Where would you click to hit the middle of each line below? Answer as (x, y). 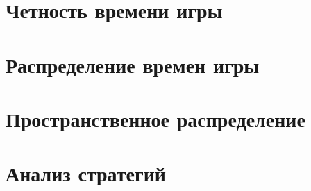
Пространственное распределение (155, 118)
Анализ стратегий (86, 173)
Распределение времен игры (133, 64)
